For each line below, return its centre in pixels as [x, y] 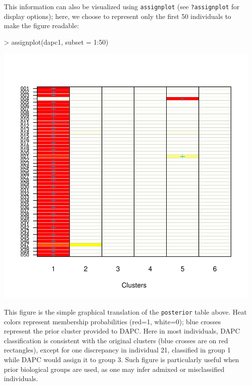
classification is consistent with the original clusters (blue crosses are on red [116, 340]
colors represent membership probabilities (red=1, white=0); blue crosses [112, 321]
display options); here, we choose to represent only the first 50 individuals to [118, 16]
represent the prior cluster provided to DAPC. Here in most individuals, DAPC [122, 331]
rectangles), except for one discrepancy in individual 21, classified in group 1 [117, 350]
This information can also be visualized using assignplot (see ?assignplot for [122, 6]
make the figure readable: [41, 25]
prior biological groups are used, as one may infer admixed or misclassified [114, 369]
